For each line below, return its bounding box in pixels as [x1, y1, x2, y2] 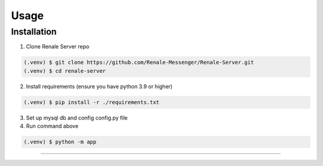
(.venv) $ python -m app [23, 139, 97, 146]
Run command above [26, 122, 79, 130]
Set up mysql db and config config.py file [26, 114, 128, 121]
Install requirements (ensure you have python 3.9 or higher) [26, 82, 173, 90]
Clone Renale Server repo [26, 43, 90, 50]
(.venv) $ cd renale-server [23, 67, 106, 74]
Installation [11, 26, 57, 37]
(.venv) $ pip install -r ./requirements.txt [23, 99, 160, 106]
